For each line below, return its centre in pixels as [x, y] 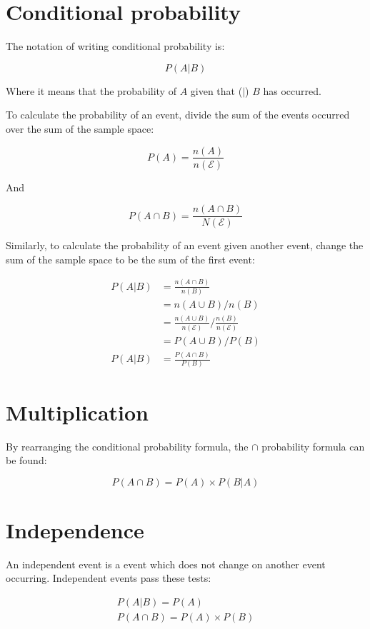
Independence [75, 529]
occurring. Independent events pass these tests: [109, 578]
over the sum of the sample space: [80, 128]
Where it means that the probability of [91, 90]
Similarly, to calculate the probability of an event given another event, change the [185, 245]
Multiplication [77, 412]
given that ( [216, 90]
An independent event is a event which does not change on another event [166, 564]
